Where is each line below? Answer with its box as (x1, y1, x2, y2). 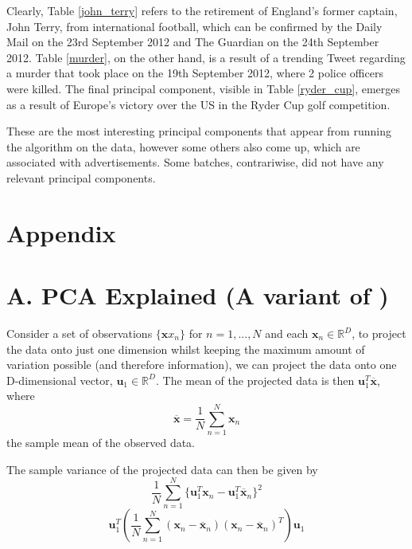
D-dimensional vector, (6, 371, 113, 388)
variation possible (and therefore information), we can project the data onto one (6, 356, 397, 373)
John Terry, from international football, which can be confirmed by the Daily (6, 18, 383, 34)
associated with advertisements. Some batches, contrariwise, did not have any (6, 154, 384, 171)
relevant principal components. (6, 169, 156, 186)
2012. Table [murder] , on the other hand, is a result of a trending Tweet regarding (6, 49, 406, 65)
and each (265, 325, 309, 342)
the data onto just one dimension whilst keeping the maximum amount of (6, 340, 365, 357)
